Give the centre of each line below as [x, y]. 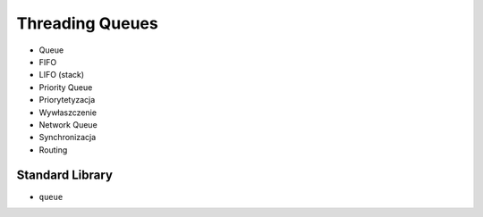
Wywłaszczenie [68, 113]
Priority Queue [66, 87]
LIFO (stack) [62, 75]
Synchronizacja [68, 138]
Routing [53, 150]
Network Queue [68, 124]
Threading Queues [87, 23]
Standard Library [65, 175]
